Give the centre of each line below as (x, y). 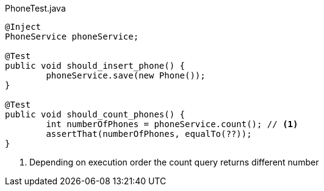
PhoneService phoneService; (72, 36)
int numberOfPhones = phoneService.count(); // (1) (172, 124)
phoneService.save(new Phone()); (126, 75)
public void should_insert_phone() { (95, 66)
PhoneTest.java (35, 8)
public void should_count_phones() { (95, 114)
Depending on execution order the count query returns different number (174, 162)
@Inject (23, 27)
